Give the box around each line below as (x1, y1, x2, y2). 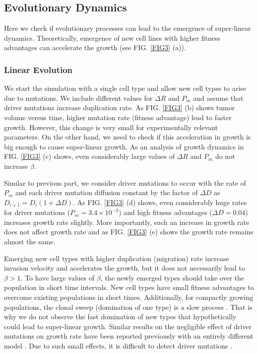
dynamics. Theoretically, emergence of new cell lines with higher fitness (4, 32, 220, 43)
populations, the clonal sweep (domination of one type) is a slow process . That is (4, 301, 253, 312)
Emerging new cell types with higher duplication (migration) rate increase (4, 253, 229, 263)
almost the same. (4, 236, 56, 246)
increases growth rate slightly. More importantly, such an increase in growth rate (4, 216, 250, 227)
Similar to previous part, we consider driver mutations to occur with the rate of (4, 177, 246, 188)
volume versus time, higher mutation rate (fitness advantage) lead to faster (4, 112, 232, 122)
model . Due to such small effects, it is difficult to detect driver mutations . (4, 340, 232, 351)
